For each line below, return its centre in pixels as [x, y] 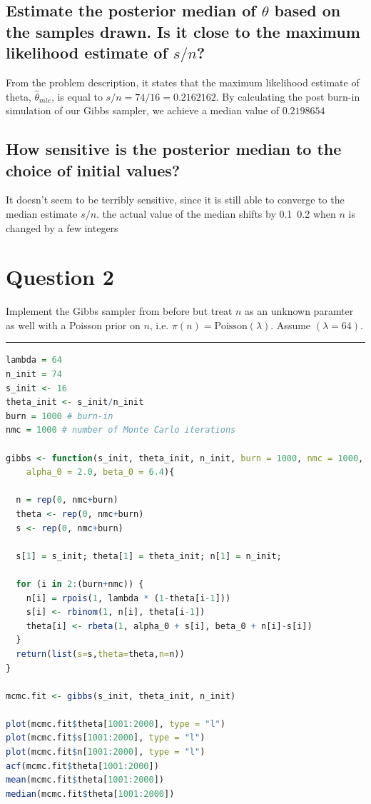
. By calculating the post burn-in [288, 96]
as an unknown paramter [299, 311]
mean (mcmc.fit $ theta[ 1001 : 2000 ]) [85, 780]
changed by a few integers [62, 227]
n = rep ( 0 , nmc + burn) [67, 500]
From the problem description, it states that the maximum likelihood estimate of [183, 82]
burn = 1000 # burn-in [60, 416]
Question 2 [60, 277]
